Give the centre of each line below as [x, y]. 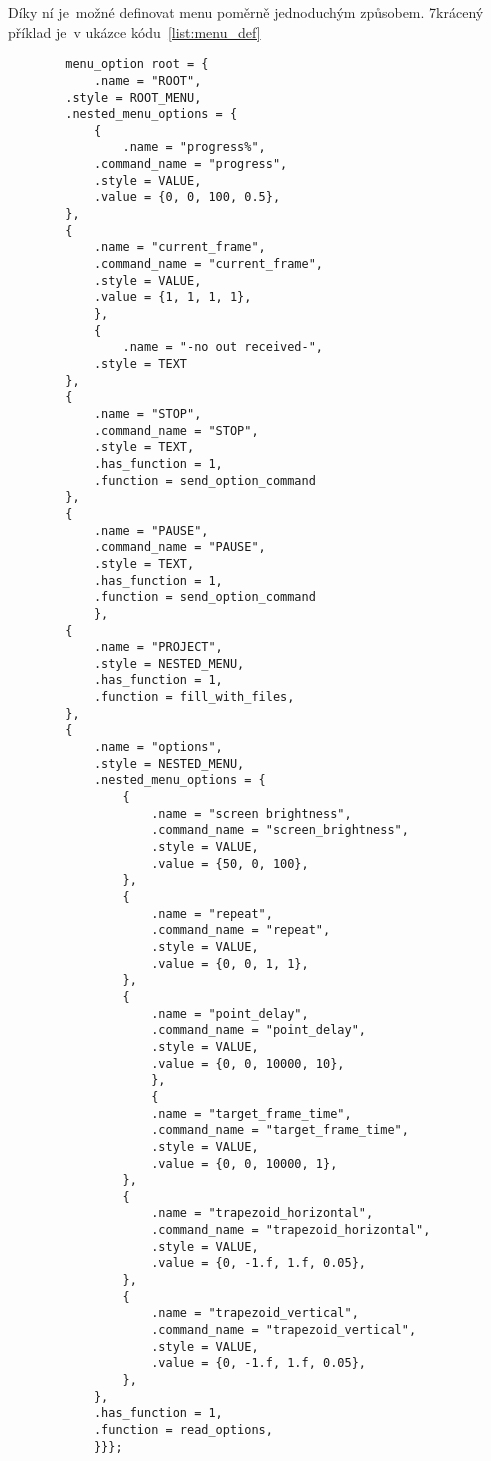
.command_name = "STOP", [176, 430]
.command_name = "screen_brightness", [280, 830]
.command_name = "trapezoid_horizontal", [291, 1230]
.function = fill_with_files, [194, 697]
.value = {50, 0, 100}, [230, 863]
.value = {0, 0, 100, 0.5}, [187, 197]
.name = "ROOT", [147, 80]
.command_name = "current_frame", [208, 264]
